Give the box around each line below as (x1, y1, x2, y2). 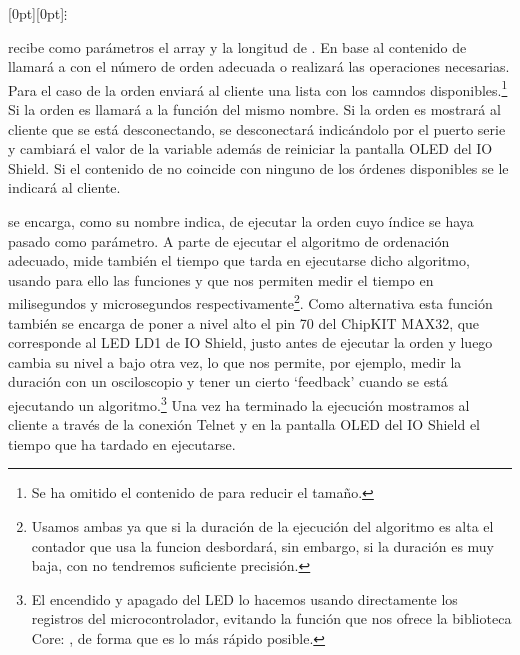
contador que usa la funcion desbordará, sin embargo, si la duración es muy (31, 535, 495, 556)
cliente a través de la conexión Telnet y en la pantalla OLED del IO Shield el (8, 414, 481, 435)
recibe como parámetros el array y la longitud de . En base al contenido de (8, 36, 467, 57)
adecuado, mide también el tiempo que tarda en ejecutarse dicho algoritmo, (8, 250, 470, 271)
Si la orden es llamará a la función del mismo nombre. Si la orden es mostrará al (8, 99, 501, 120)
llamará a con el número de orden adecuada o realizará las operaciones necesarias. (8, 56, 510, 77)
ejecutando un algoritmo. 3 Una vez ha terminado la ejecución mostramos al (8, 392, 470, 415)
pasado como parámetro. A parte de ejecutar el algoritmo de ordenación (8, 230, 450, 251)
